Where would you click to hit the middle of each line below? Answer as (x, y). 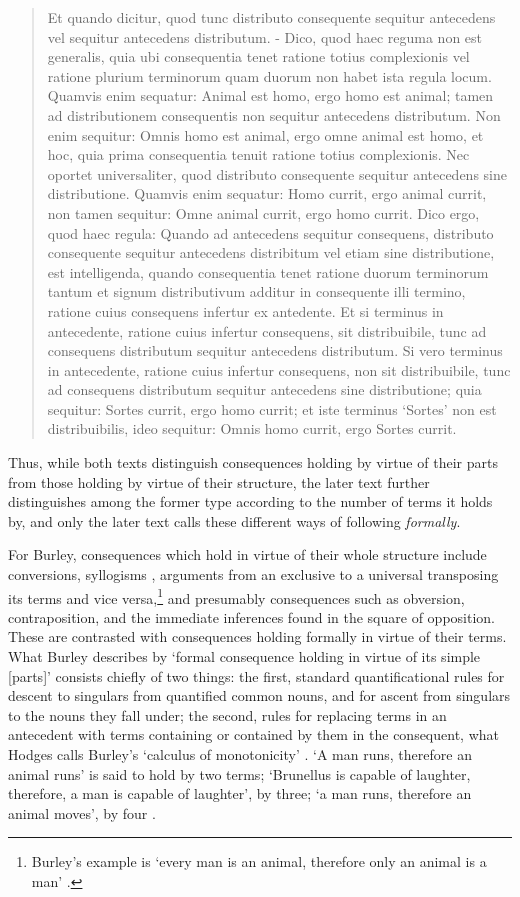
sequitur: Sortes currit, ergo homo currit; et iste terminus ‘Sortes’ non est (272, 408)
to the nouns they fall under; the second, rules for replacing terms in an (227, 714)
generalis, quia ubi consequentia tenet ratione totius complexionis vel (258, 56)
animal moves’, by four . (82, 812)
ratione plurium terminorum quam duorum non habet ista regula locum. (269, 75)
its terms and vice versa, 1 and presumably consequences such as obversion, (236, 596)
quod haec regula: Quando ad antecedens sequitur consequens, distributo (270, 232)
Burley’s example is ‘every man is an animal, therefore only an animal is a (259, 861)
